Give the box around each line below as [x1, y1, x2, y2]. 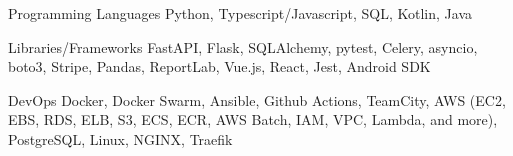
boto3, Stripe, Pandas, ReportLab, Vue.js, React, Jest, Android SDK [8, 56, 431, 77]
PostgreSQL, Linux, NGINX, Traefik [8, 128, 233, 149]
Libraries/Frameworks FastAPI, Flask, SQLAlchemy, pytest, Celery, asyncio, [8, 36, 478, 57]
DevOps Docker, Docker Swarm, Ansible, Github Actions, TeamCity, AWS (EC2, [8, 89, 506, 110]
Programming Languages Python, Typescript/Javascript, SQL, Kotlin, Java [8, 3, 473, 23]
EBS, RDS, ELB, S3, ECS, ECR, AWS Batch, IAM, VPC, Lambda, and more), [8, 109, 498, 130]
